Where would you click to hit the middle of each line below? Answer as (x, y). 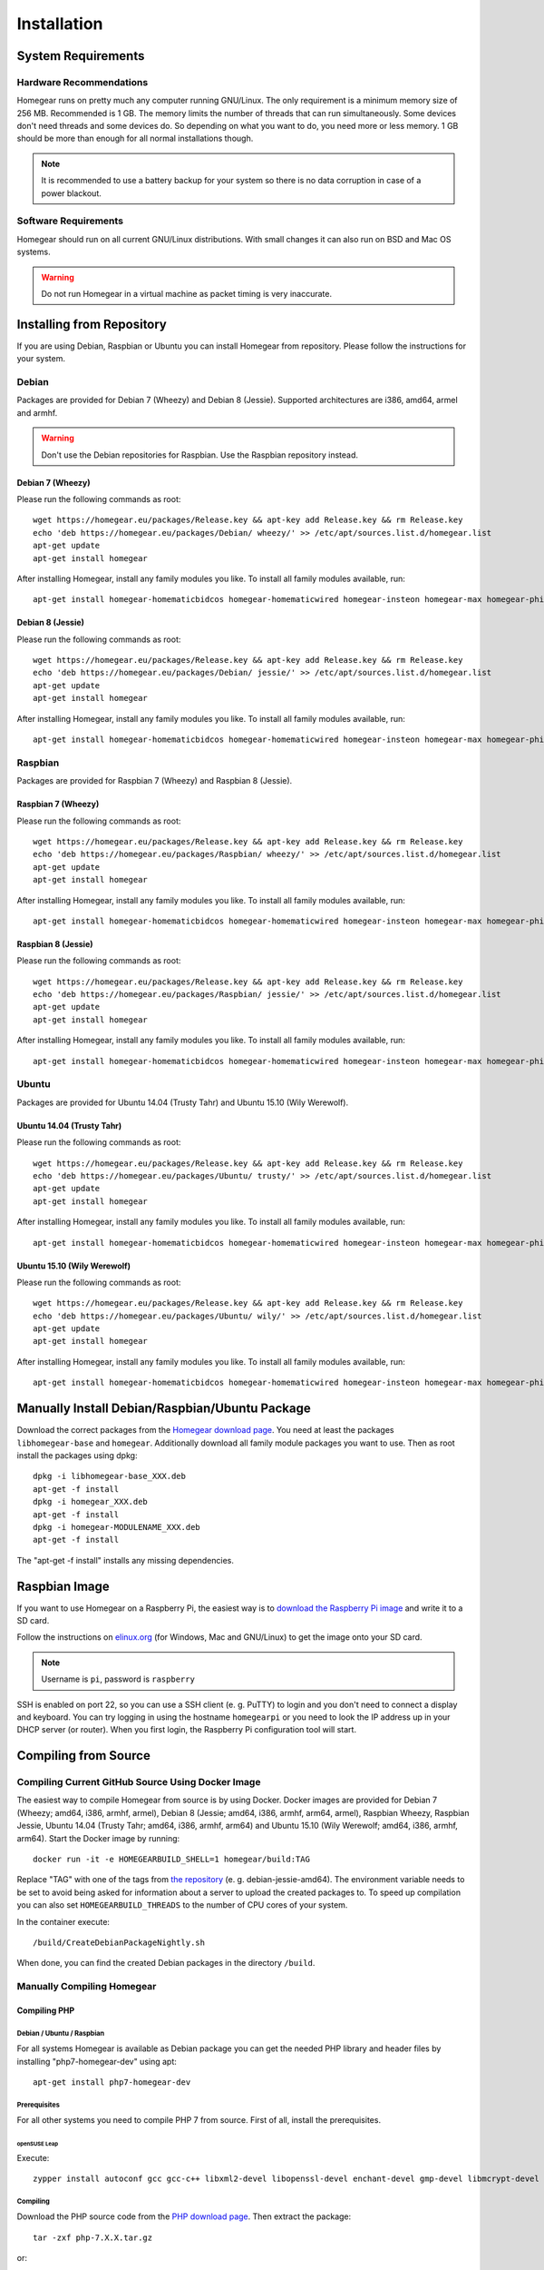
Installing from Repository (92, 324)
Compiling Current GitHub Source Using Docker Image (139, 1782)
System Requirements (81, 56)
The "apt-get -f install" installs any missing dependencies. (126, 1560)
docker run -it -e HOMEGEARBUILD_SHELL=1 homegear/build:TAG (171, 1860)
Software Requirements (70, 221)
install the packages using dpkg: (77, 1455)
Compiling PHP (46, 2010)
